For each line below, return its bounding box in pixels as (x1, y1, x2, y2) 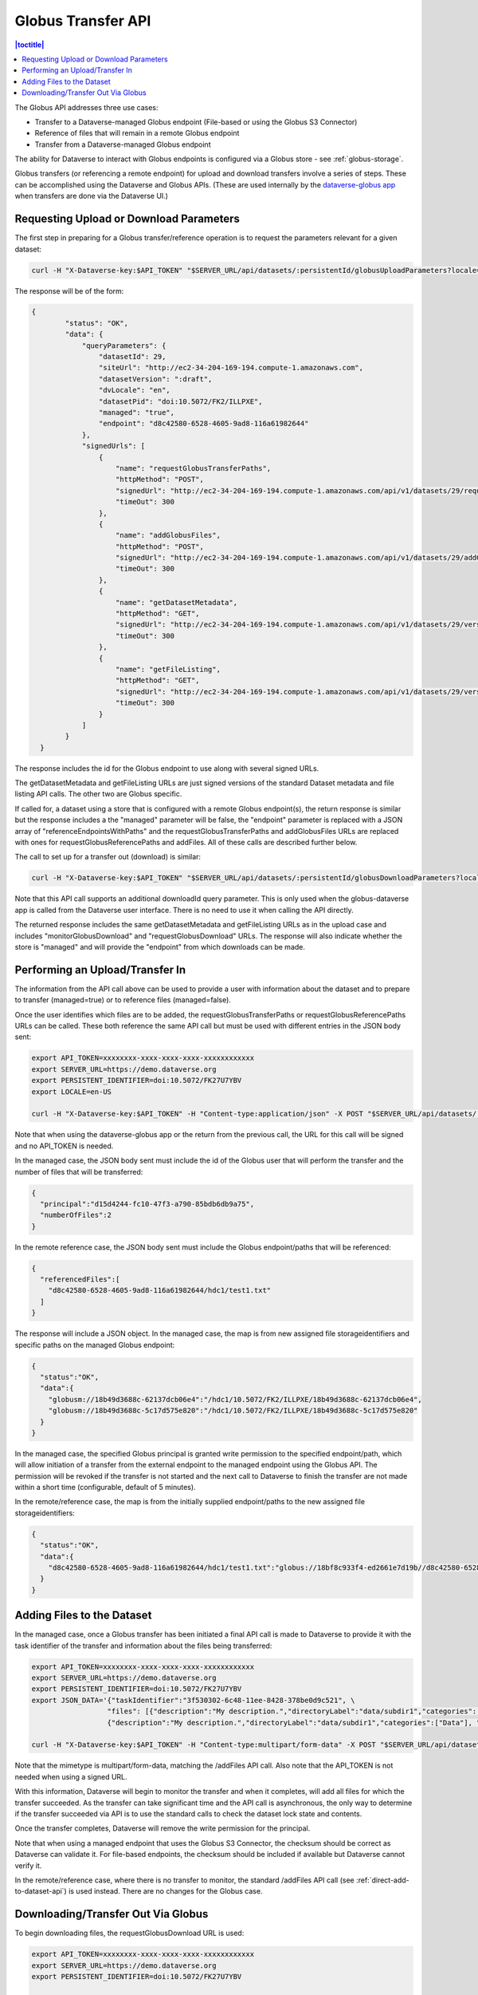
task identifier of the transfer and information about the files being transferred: (14, 1641, 272, 1650)
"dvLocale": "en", (98, 385, 170, 395)
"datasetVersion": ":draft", (98, 374, 213, 383)
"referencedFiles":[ (40, 1275, 120, 1284)
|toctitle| (14, 40, 45, 49)
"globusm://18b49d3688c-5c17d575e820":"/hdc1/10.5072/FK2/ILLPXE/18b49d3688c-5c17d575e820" (48, 1406, 418, 1416)
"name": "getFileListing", (116, 665, 221, 674)
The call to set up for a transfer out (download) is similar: (14, 852, 202, 862)
